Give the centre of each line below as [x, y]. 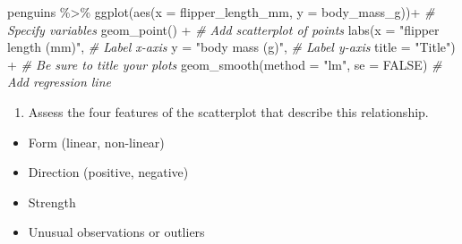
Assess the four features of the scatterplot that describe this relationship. [228, 111]
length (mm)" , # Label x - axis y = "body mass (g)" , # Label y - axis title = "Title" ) [231, 47]
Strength [52, 202]
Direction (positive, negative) [108, 172]
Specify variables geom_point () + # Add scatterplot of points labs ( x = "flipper [223, 29]
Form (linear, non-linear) [96, 142]
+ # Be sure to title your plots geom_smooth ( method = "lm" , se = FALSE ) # [225, 64]
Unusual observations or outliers [116, 232]
